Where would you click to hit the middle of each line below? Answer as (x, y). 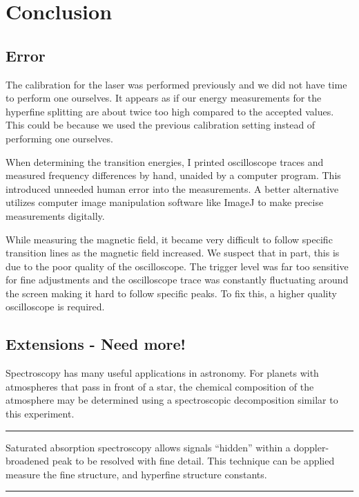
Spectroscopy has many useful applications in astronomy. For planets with (162, 373)
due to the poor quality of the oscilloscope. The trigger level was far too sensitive (177, 266)
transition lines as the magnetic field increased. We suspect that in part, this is (173, 253)
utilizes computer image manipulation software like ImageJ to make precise (165, 202)
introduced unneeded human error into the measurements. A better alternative (172, 188)
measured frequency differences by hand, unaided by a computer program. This (173, 175)
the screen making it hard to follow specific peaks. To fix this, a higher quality (171, 293)
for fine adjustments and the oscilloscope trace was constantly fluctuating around (177, 280)
